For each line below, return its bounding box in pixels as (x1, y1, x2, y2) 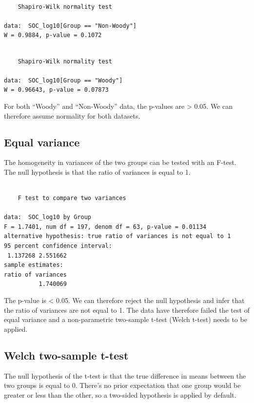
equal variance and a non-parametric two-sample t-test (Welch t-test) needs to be (4, 314, 247, 324)
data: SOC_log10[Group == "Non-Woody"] (4, 22, 137, 29)
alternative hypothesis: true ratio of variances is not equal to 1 (4, 233, 231, 240)
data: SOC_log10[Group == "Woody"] (4, 77, 123, 84)
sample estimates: (4, 262, 63, 269)
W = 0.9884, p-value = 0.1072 (4, 32, 102, 39)
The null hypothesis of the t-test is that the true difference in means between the (4, 370, 246, 381)
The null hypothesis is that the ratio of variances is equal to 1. (4, 166, 191, 177)
